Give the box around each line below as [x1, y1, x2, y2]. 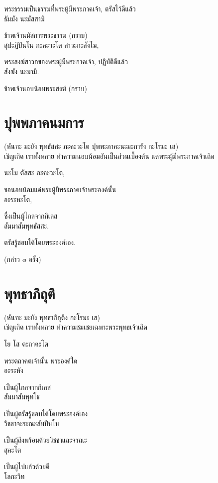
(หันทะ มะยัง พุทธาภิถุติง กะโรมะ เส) [4, 312, 100, 322]
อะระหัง [4, 365, 23, 375]
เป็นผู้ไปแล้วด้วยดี [4, 461, 50, 472]
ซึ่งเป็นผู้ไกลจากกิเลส [4, 211, 58, 221]
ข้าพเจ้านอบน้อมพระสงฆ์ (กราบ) [4, 83, 87, 93]
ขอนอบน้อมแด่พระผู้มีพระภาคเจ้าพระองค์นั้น [4, 184, 116, 195]
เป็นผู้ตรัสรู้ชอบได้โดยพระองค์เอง [4, 408, 88, 418]
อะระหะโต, [4, 194, 32, 204]
